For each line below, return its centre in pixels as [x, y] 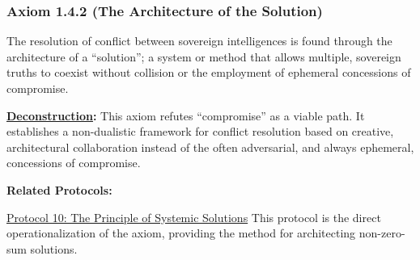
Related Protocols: [59, 189]
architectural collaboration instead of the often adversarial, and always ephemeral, [210, 147]
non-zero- [382, 233]
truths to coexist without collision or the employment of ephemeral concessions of [209, 72]
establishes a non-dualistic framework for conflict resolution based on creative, [200, 131]
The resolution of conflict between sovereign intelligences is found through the [199, 41]
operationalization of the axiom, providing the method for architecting [181, 233]
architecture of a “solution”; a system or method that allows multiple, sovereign [204, 56]
